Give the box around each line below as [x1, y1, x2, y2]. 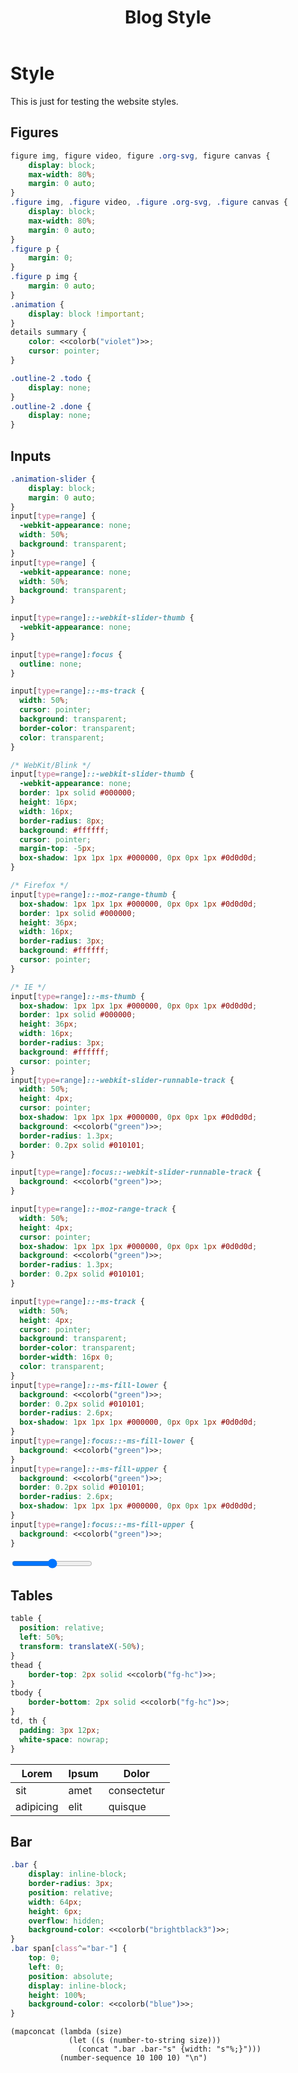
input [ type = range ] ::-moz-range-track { [10, 1204, 177, 1215]
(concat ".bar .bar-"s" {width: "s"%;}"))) [77, 2044, 262, 2055]
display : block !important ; [28, 309, 145, 319]
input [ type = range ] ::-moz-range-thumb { [10, 889, 177, 900]
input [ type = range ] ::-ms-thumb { [10, 991, 145, 1001]
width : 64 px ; [28, 1897, 83, 1907]
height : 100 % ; [28, 1990, 87, 2000]
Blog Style [124, 6, 212, 29]
